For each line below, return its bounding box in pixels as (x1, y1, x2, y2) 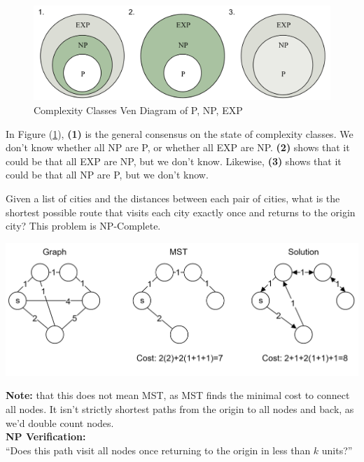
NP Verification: (6, 429, 86, 444)
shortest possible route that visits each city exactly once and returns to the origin (6, 204, 356, 219)
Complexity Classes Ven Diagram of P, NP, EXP (34, 102, 243, 117)
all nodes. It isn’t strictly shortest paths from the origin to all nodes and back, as (6, 402, 354, 416)
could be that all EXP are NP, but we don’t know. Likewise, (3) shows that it (6, 153, 342, 168)
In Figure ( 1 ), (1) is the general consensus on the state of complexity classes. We (6, 126, 353, 141)
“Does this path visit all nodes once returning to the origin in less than (6, 442, 311, 457)
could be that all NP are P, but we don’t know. (6, 167, 209, 182)
